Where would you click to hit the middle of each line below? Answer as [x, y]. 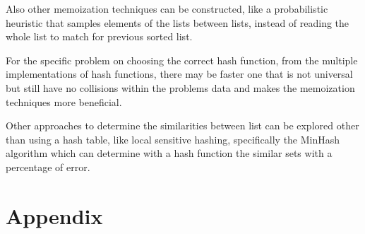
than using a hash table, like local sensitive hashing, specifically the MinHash [173, 139]
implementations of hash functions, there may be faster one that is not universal [179, 74]
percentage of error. [48, 166]
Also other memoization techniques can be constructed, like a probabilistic [167, 8]
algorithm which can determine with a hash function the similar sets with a [169, 153]
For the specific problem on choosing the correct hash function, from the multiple [182, 60]
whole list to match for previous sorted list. [99, 36]
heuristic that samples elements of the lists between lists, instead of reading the [178, 22]
